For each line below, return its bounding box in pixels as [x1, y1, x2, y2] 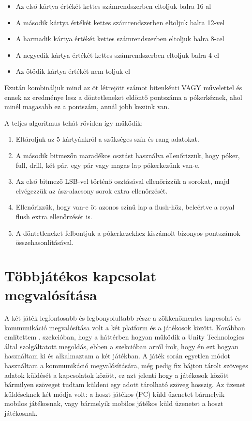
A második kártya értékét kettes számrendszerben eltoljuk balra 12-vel [15, 17, 225, 27]
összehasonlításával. [15, 237, 74, 247]
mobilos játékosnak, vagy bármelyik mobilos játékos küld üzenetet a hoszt [4, 398, 223, 408]
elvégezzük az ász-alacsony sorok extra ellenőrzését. [15, 185, 168, 195]
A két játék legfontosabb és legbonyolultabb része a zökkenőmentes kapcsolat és [4, 313, 241, 323]
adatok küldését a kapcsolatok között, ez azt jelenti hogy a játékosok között [4, 370, 229, 380]
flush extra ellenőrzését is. [15, 211, 92, 221]
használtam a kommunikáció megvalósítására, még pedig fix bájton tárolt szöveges [4, 360, 248, 370]
